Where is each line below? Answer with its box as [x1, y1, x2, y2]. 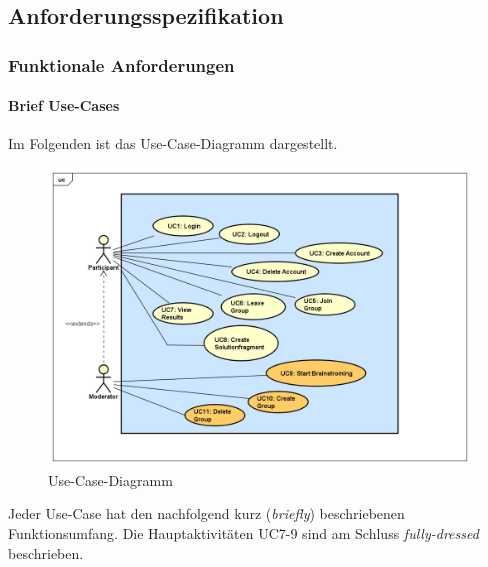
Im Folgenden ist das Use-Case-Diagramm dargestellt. [8, 133, 338, 154]
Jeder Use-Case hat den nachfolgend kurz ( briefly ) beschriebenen [8, 503, 405, 524]
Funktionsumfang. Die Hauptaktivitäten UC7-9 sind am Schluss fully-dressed [8, 522, 479, 543]
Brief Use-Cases [8, 95, 120, 116]
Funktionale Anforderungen [8, 52, 235, 77]
